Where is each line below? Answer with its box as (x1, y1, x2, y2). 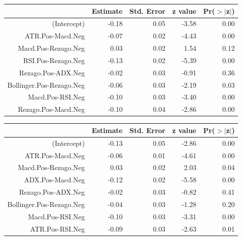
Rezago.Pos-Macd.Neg (18, 104, 85, 114)
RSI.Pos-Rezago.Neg (23, 55, 85, 65)
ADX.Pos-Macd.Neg (24, 174, 85, 185)
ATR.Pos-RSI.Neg (30, 223, 85, 234)
